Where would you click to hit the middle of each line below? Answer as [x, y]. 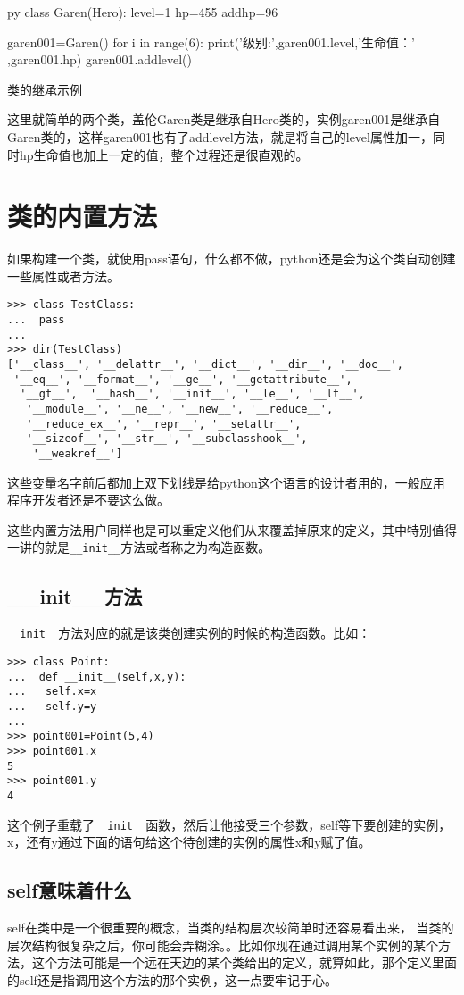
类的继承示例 [45, 89]
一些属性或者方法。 [63, 276]
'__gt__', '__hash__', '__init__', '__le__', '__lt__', [192, 394]
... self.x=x [52, 692]
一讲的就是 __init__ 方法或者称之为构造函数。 [139, 547]
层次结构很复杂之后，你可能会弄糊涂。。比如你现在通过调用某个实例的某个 [223, 945]
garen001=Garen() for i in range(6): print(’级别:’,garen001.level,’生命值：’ [211, 42]
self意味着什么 [70, 890]
